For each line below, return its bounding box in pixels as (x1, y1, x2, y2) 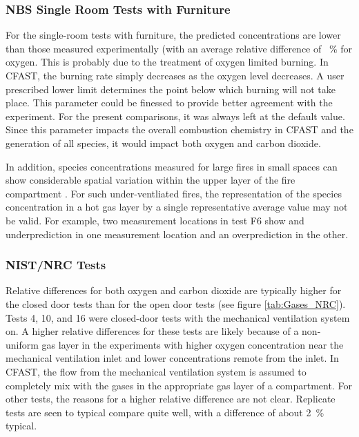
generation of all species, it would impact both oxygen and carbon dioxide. (6, 135, 321, 150)
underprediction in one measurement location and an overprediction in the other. (6, 226, 349, 241)
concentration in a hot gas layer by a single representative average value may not (6, 200, 348, 214)
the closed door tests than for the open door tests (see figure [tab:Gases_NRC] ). (6, 296, 346, 311)
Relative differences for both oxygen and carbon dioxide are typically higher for (6, 283, 342, 298)
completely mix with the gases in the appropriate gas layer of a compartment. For (6, 378, 352, 392)
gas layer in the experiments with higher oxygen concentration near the (41, 337, 344, 351)
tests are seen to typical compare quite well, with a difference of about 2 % (6, 405, 324, 419)
